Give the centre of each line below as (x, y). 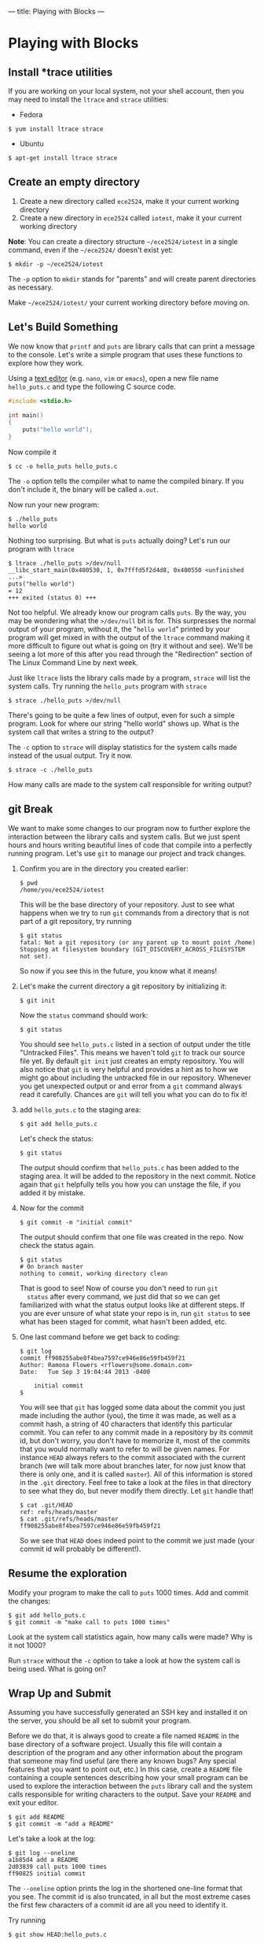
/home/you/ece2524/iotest (62, 890)
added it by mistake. (52, 1192)
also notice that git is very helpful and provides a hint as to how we (129, 1069)
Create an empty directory (74, 182)
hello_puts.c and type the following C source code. (92, 386)
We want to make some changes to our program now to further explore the (129, 828)
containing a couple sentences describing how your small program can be (128, 1778)
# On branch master (51, 1266)
